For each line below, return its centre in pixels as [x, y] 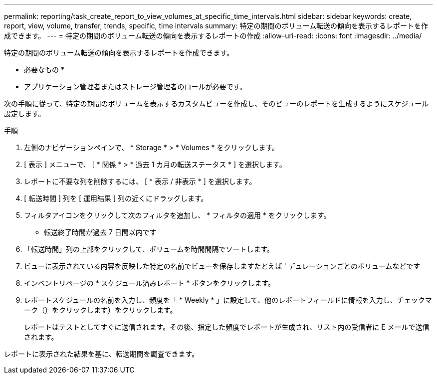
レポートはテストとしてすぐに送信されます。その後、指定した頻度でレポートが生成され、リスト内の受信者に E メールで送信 [227, 327]
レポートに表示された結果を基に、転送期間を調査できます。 [102, 354]
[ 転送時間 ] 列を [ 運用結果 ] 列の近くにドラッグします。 [116, 198]
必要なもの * [44, 70]
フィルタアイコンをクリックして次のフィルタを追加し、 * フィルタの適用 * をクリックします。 [177, 215]
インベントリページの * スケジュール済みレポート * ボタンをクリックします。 [150, 283]
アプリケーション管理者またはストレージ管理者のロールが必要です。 [135, 87]
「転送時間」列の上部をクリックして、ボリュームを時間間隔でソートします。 [149, 249]
